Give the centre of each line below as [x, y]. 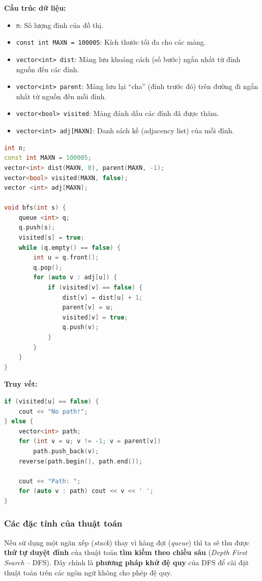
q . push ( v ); [81, 327]
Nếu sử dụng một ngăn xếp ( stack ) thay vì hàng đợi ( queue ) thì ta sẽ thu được [127, 542]
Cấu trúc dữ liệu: [35, 8]
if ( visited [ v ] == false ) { [95, 288]
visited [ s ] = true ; [51, 238]
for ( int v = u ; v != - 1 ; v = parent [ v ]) [90, 441]
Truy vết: [21, 384]
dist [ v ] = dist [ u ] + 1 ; [103, 297]
